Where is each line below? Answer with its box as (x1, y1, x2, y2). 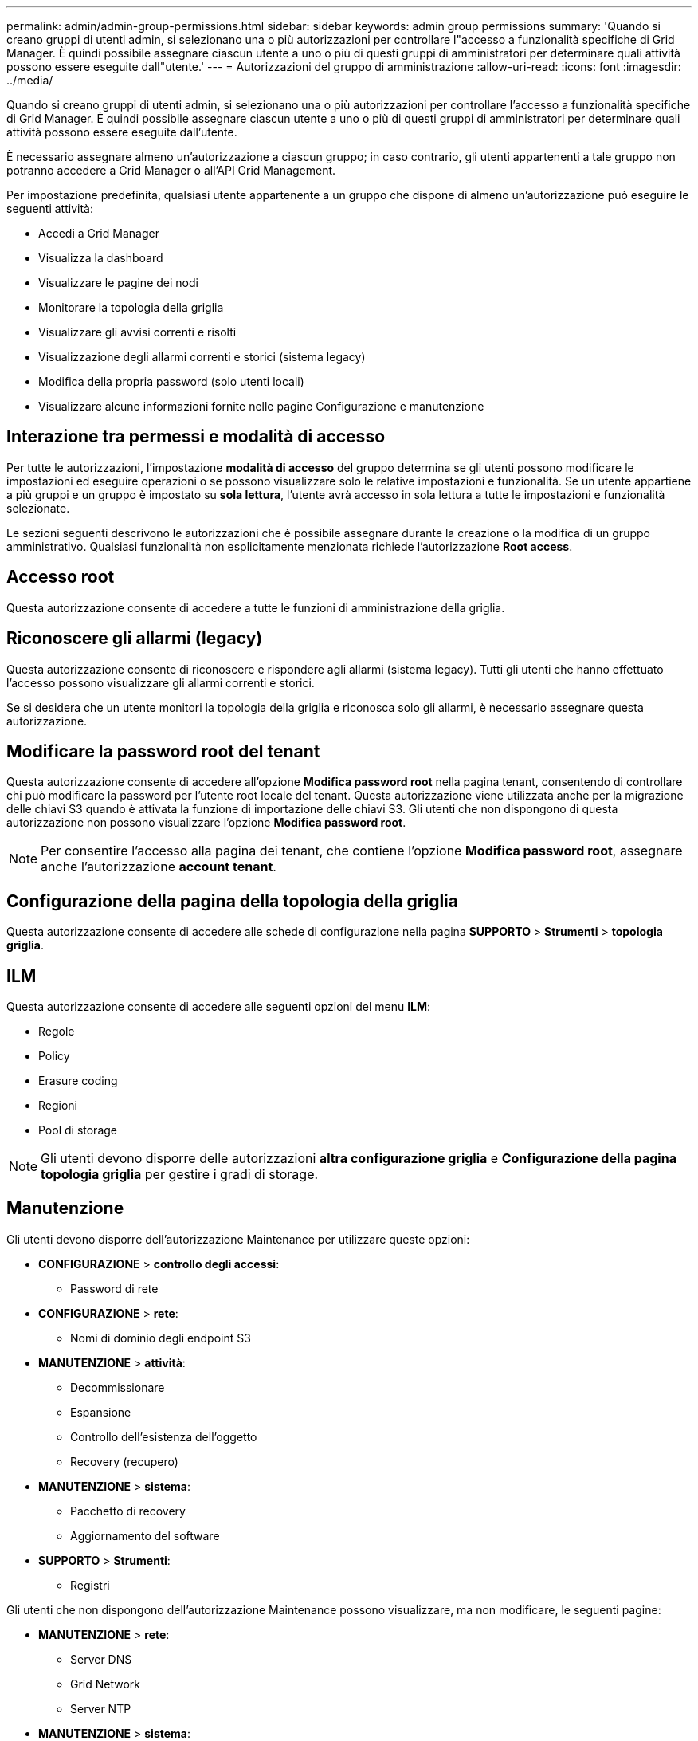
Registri (70, 1578, 110, 1592)
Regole (38, 1024, 75, 1039)
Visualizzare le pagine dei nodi (38, 276, 198, 289)
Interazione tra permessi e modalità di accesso (6, 426, 386, 447)
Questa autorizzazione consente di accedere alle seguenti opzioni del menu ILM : (6, 1000, 431, 1014)
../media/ (6, 73, 53, 87)
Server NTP (70, 1701, 131, 1715)
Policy (38, 1049, 70, 1063)
